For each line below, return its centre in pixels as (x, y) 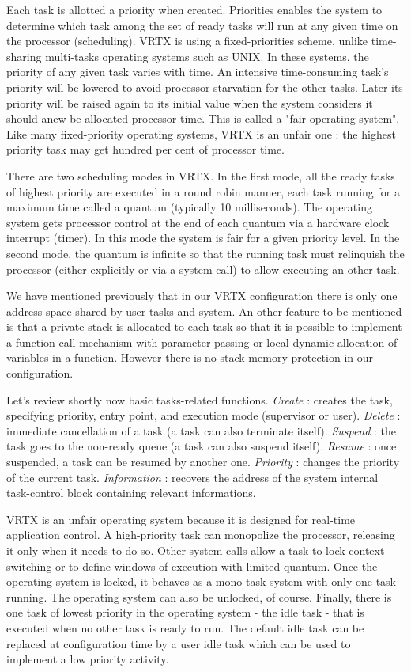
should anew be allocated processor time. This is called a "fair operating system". (203, 118)
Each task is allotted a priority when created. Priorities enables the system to (194, 9)
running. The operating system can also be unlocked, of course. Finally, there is (199, 596)
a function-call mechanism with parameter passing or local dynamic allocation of (202, 342)
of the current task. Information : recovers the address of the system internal (192, 477)
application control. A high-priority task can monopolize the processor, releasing (201, 535)
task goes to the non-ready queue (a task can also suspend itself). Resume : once (202, 446)
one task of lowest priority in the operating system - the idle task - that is (185, 612)
